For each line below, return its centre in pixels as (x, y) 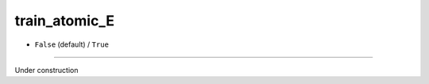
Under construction (46, 70)
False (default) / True (71, 44)
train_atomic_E (65, 21)
